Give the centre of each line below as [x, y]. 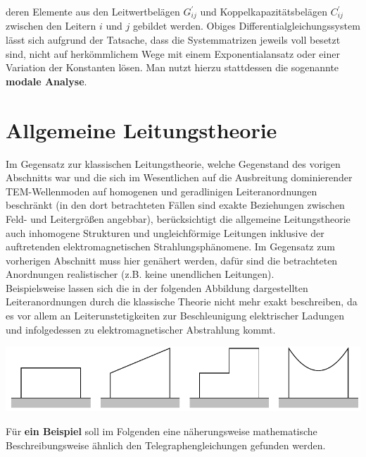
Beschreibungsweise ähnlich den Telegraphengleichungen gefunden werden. [166, 445]
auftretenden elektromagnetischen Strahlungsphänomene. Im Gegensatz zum [170, 246]
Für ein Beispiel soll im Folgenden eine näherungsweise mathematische [162, 431]
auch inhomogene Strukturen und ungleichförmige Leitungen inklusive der [165, 232]
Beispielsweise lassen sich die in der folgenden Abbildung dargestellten [157, 287]
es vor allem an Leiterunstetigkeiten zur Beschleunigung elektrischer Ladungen [175, 316]
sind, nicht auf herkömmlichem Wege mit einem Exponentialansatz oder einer [173, 53]
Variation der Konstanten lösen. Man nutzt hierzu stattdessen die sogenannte [172, 67]
